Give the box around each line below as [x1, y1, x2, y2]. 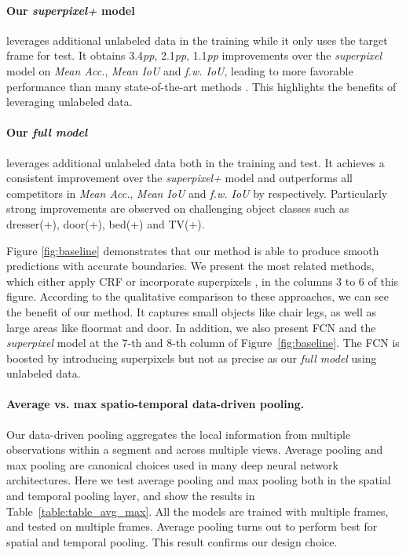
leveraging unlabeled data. [6, 93, 133, 110]
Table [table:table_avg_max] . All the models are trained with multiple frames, [6, 502, 389, 519]
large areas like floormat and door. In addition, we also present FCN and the [6, 319, 376, 335]
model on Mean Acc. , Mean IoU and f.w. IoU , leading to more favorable [6, 62, 353, 79]
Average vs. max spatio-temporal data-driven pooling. [6, 396, 305, 412]
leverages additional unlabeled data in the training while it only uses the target [6, 31, 388, 48]
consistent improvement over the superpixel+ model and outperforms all [6, 170, 353, 186]
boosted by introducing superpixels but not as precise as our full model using [6, 349, 377, 366]
